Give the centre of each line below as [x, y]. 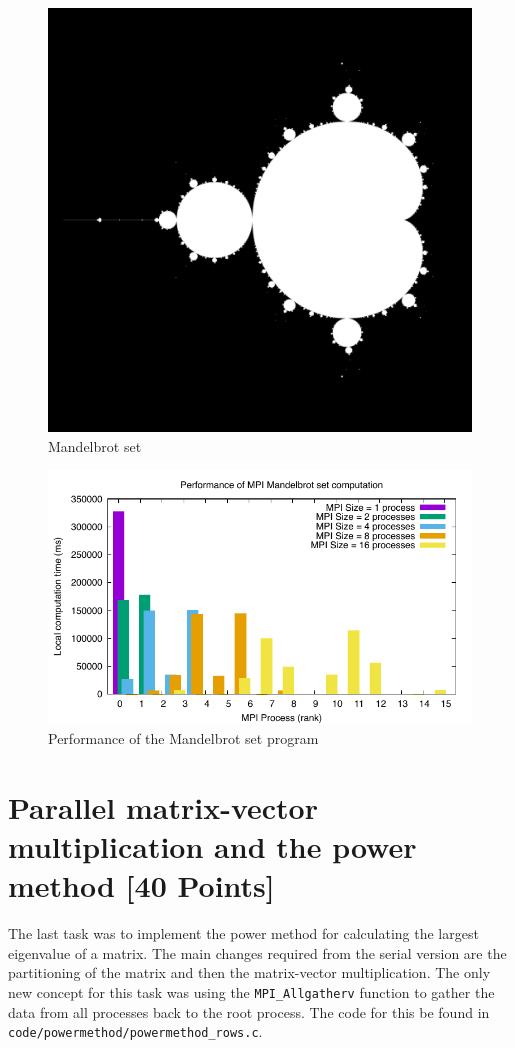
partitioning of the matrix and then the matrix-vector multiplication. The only [249, 972]
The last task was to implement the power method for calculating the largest [243, 933]
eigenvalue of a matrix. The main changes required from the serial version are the [257, 952]
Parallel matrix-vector [163, 806]
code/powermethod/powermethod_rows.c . [135, 1031]
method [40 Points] [141, 885]
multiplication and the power [212, 846]
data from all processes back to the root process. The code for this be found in [249, 1011]
